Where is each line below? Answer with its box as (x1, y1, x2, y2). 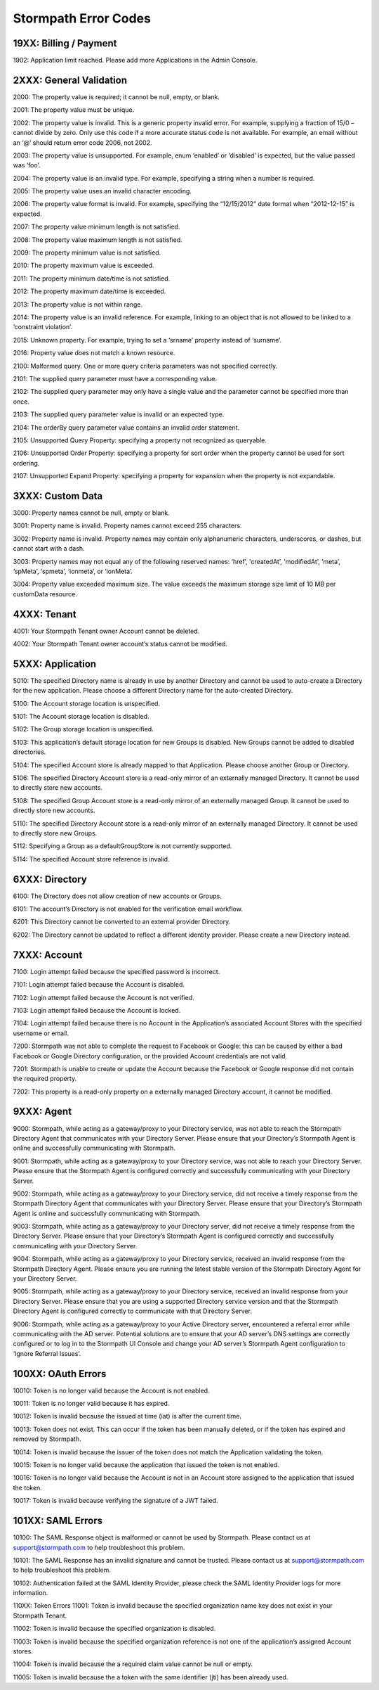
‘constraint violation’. (13, 323, 73, 331)
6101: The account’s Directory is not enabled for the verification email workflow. (13, 904, 244, 914)
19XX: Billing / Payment (13, 37, 117, 49)
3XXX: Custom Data (13, 489, 103, 502)
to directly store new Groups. (13, 829, 98, 837)
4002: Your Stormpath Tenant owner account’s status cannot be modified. (13, 640, 228, 648)
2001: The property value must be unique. (13, 105, 135, 114)
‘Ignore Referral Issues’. (13, 1349, 81, 1357)
